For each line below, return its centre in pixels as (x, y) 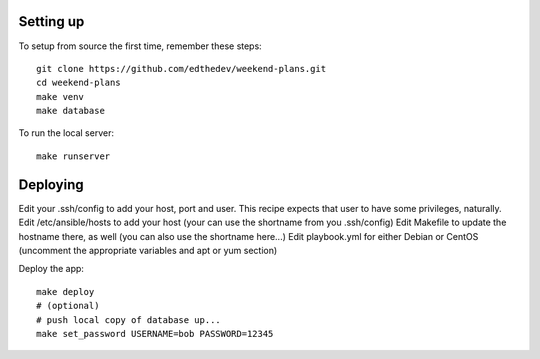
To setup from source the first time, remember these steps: (140, 46)
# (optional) (68, 306)
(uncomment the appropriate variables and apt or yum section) (148, 250)
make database (70, 111)
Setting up (51, 21)
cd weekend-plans (78, 83)
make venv (60, 96)
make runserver (73, 156)
